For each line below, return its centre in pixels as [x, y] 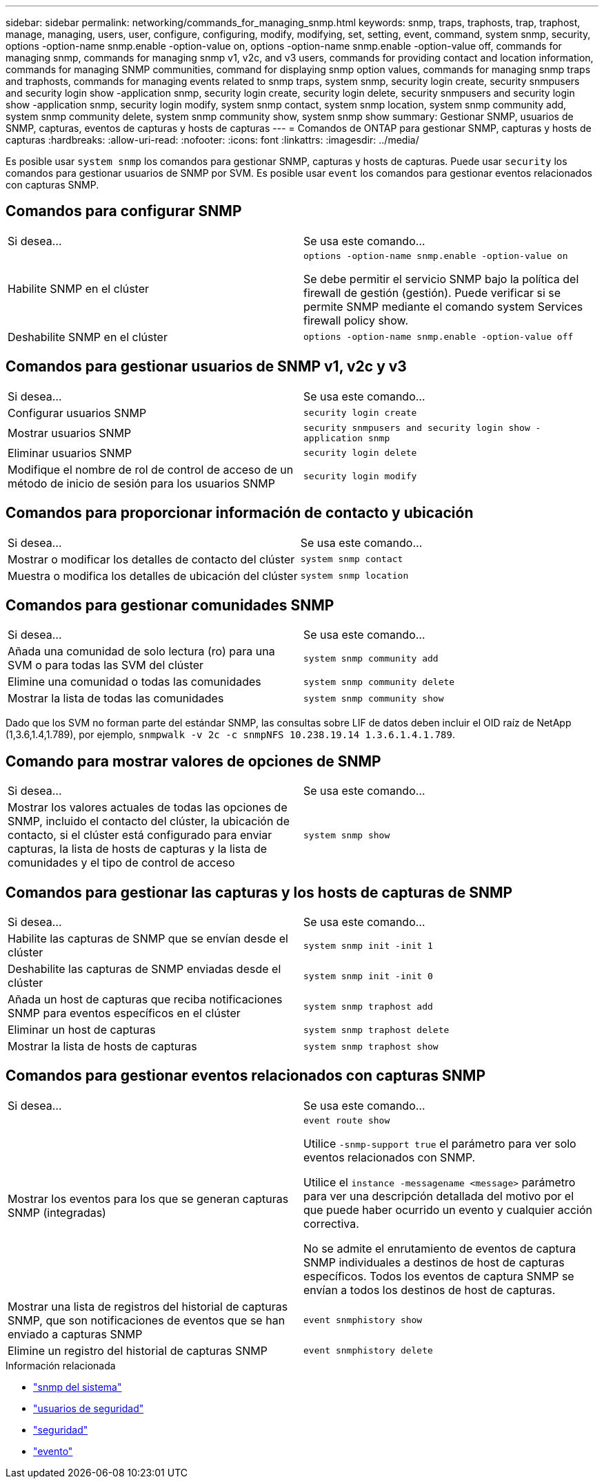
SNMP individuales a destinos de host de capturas [434, 1262]
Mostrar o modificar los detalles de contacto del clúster [151, 559]
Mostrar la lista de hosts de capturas [102, 1047]
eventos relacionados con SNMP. [390, 1157]
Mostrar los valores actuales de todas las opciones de [148, 808]
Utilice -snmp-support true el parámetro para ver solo [440, 1143]
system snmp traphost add [368, 1006]
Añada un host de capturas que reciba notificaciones [145, 1000]
